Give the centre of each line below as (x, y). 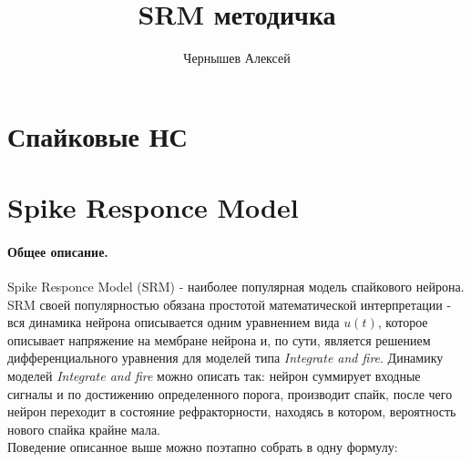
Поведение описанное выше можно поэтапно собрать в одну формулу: (203, 447)
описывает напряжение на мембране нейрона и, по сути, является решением (219, 339)
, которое (403, 322)
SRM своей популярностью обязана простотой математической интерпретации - (230, 304)
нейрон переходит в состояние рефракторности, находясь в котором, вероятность (232, 411)
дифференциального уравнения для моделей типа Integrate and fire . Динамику (225, 358)
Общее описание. (58, 251)
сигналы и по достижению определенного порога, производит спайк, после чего (230, 393)
